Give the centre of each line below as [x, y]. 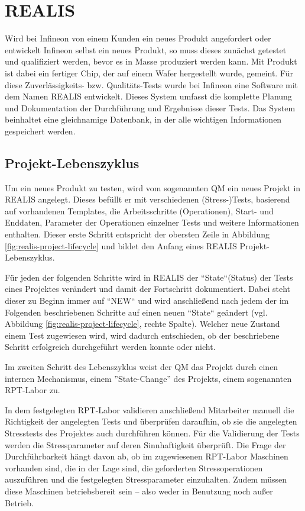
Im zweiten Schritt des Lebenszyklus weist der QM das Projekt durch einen [142, 366]
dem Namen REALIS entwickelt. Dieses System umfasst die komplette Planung [148, 96]
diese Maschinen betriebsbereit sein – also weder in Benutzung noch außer [139, 491]
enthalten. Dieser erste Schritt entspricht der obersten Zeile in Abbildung [137, 234]
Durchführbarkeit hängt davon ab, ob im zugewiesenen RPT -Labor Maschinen [147, 456]
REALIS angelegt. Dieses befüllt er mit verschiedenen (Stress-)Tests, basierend [147, 199]
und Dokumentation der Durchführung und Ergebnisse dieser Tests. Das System [150, 107]
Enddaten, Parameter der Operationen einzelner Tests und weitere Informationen [152, 222]
